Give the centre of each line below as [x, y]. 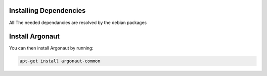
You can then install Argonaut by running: [51, 48]
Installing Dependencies [47, 11]
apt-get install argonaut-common [60, 61]
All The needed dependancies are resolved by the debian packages [78, 23]
